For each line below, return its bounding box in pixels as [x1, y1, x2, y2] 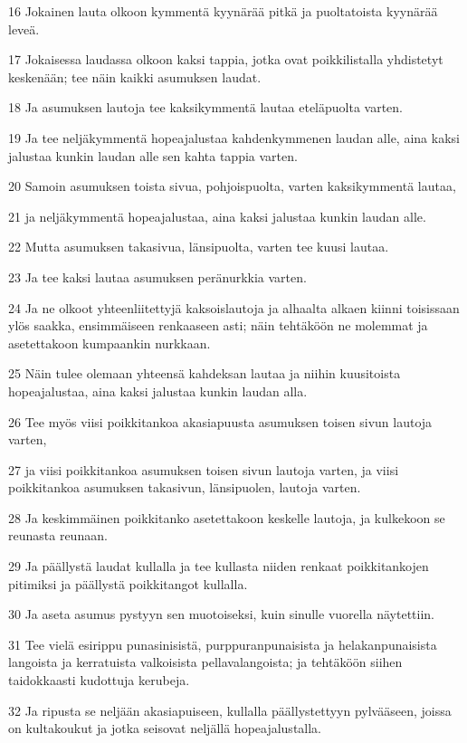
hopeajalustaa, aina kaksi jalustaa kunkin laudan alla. [8, 381, 308, 400]
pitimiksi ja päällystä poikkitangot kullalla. [8, 574, 248, 593]
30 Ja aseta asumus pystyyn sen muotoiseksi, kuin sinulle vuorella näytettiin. [8, 605, 435, 624]
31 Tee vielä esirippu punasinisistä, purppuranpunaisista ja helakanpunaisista [8, 634, 437, 653]
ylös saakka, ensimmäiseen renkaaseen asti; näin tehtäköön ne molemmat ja [8, 316, 428, 335]
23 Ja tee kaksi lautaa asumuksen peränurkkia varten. [8, 267, 307, 286]
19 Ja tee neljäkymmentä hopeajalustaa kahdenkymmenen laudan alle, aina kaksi [8, 128, 460, 147]
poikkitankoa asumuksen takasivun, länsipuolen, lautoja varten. [8, 478, 361, 497]
